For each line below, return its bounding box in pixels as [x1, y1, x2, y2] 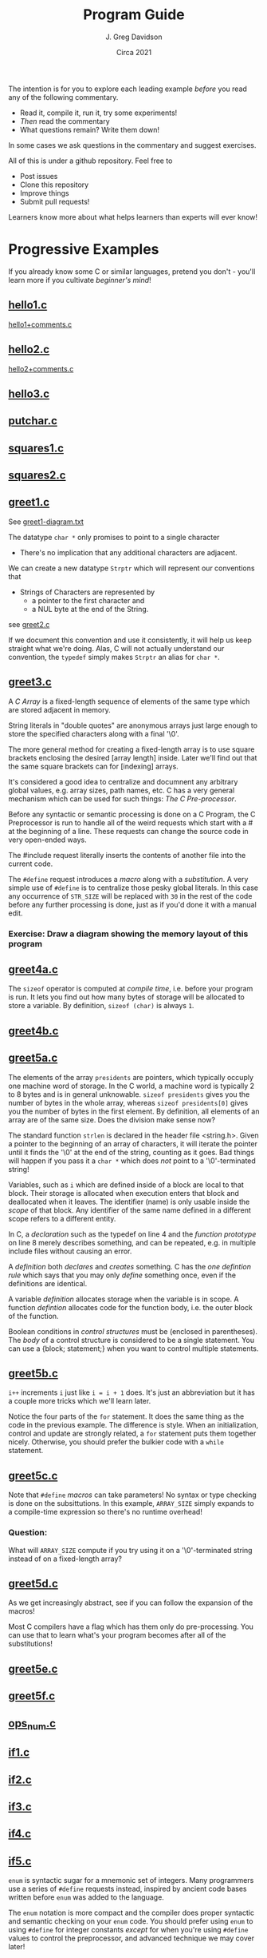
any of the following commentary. [8, 92, 119, 101]
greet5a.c [8, 1051, 58, 1065]
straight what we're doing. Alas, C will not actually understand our [8, 643, 225, 653]
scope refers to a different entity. [8, 1213, 116, 1223]
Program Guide [83, 6, 185, 24]
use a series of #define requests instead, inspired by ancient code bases [8, 1884, 247, 1894]
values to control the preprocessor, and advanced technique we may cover [8, 1933, 255, 1943]
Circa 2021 [116, 47, 152, 57]
